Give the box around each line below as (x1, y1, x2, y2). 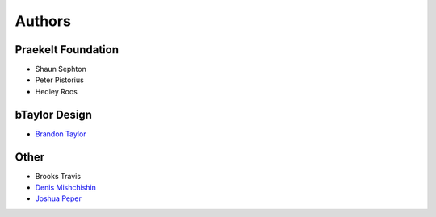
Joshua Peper (35, 194, 82, 203)
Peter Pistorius (35, 75, 84, 85)
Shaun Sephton (35, 65, 86, 74)
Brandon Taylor (35, 129, 86, 139)
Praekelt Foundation (15, 43, 119, 56)
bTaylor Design (15, 107, 93, 121)
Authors (15, 12, 72, 30)
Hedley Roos (35, 86, 78, 96)
